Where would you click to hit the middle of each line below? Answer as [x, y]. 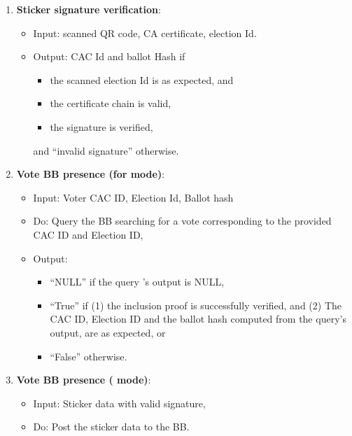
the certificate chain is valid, [111, 103]
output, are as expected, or [108, 332]
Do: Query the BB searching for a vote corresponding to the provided [182, 221]
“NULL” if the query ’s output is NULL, [137, 282]
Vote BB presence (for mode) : [91, 174]
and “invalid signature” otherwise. [106, 150]
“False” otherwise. [89, 356]
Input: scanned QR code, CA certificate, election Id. [145, 33]
